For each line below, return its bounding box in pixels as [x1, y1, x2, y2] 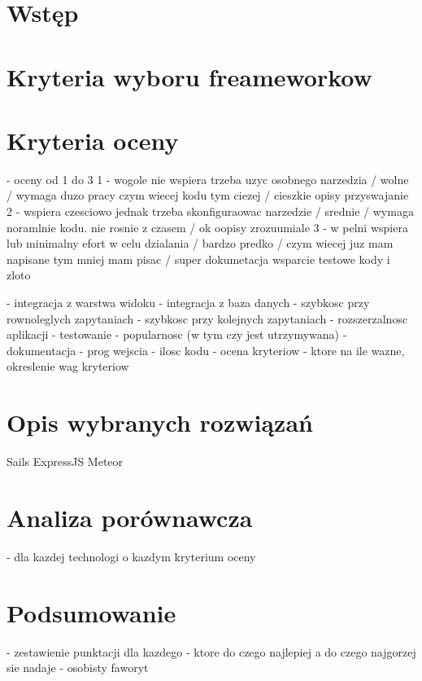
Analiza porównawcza [7, 500, 253, 534]
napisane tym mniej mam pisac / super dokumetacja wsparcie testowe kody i [7, 250, 390, 267]
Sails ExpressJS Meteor [7, 453, 124, 470]
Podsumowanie [7, 595, 176, 629]
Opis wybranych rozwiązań [7, 406, 313, 439]
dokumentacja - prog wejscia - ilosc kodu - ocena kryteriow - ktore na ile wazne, [7, 341, 405, 358]
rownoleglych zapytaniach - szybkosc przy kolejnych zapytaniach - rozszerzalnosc [7, 310, 408, 327]
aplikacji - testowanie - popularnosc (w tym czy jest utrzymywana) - [7, 326, 347, 343]
